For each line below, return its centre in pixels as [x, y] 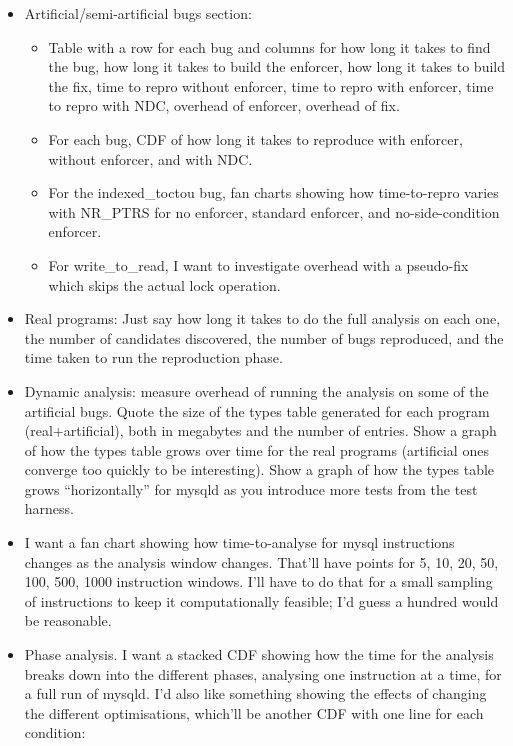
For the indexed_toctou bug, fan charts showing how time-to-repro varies [273, 192]
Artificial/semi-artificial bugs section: [138, 13]
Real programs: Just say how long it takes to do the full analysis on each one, [262, 318]
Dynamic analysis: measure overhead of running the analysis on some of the [256, 390]
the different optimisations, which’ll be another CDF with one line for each [254, 712]
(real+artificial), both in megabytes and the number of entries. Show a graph [260, 430]
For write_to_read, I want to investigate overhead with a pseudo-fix [258, 264]
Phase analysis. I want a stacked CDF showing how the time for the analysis [259, 654]
